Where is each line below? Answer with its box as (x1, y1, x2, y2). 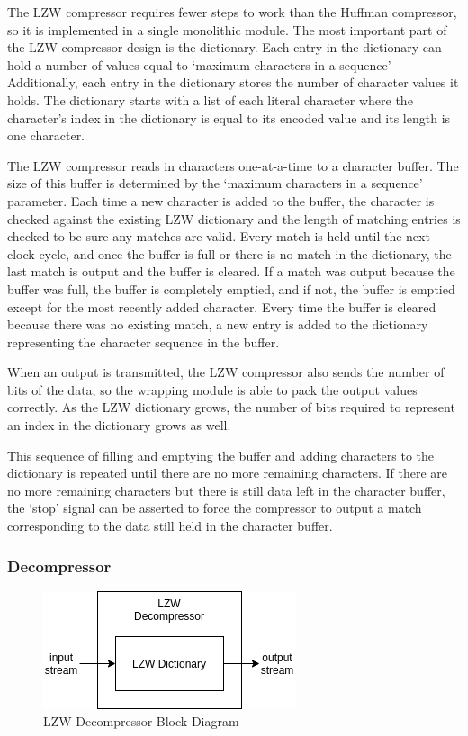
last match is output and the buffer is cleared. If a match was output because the (7, 262, 455, 281)
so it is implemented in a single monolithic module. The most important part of (7, 20, 447, 39)
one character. (7, 126, 85, 145)
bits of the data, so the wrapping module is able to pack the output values (7, 380, 418, 399)
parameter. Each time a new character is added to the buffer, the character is (7, 191, 435, 210)
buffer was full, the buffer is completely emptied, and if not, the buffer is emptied (7, 279, 455, 298)
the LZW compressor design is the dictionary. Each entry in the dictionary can (7, 38, 442, 57)
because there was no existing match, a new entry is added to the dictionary (7, 315, 428, 334)
